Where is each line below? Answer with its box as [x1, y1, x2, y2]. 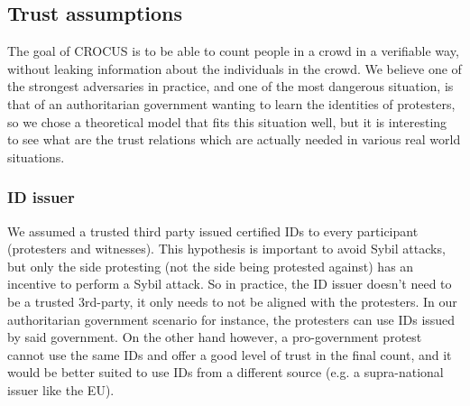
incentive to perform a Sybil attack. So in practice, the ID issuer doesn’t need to [7, 274, 452, 293]
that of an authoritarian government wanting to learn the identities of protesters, [7, 94, 456, 113]
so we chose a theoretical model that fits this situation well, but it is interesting [7, 112, 447, 131]
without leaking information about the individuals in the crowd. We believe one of [7, 59, 462, 78]
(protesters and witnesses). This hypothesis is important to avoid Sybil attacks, [7, 239, 446, 258]
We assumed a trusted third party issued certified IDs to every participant [7, 221, 419, 240]
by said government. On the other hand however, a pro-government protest [7, 328, 422, 346]
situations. [7, 147, 65, 166]
